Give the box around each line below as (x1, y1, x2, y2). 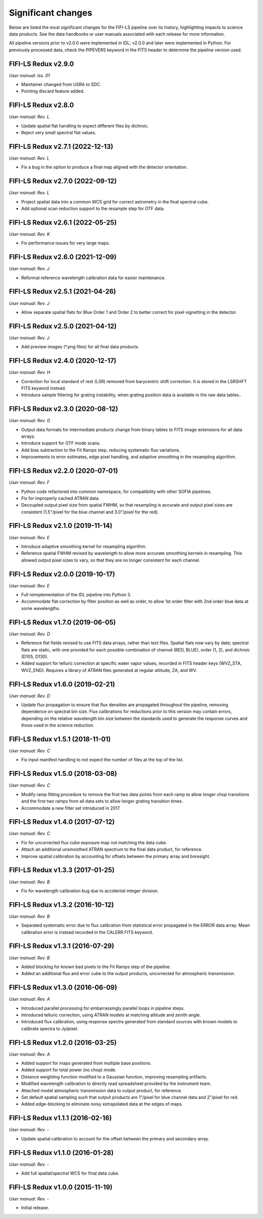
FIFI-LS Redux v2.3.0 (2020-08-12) (9, 405, 118, 413)
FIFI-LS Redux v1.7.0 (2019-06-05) (9, 618, 116, 627)
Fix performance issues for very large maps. (21, 240, 111, 246)
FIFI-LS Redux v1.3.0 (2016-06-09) (9, 983, 117, 992)
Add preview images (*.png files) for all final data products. (21, 344, 140, 350)
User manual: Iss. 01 (9, 72, 50, 78)
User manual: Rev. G (9, 418, 51, 424)
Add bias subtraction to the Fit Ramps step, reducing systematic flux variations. (21, 447, 181, 453)
